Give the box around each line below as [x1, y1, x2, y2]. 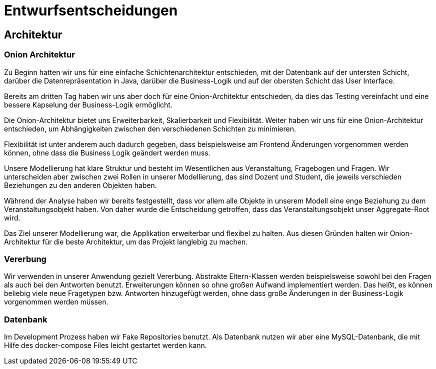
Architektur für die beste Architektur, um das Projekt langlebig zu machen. [4, 237, 248, 246]
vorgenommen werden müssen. [4, 297, 108, 306]
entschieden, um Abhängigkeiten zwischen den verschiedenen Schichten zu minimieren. [4, 124, 296, 133]
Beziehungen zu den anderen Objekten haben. [4, 180, 157, 189]
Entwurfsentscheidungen [4, 2, 178, 19]
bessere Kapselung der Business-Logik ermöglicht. [4, 100, 172, 109]
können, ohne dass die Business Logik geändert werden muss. [4, 148, 210, 157]
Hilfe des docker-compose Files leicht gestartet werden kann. [4, 341, 207, 350]
